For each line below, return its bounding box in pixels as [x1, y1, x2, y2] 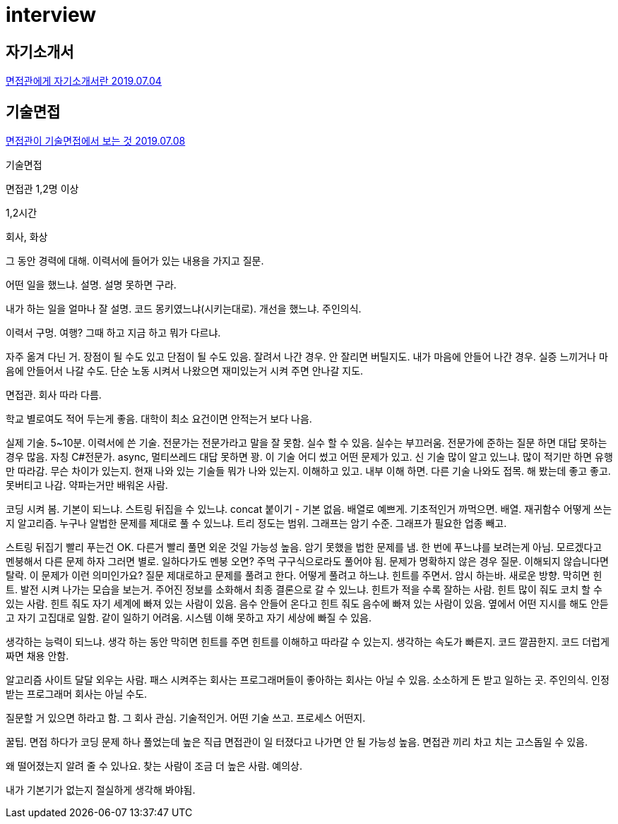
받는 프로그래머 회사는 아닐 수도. [6, 688, 148, 701]
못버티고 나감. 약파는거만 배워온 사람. [6, 479, 168, 492]
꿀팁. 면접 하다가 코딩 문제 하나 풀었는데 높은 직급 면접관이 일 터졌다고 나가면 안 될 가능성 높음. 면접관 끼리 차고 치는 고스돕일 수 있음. [6, 736, 588, 749]
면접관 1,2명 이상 [6, 183, 79, 195]
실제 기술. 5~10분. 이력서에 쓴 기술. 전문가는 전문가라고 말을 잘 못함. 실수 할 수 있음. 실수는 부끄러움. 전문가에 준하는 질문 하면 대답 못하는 [6, 437, 607, 449]
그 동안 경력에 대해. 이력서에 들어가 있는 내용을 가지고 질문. [6, 255, 264, 267]
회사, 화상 [6, 231, 48, 243]
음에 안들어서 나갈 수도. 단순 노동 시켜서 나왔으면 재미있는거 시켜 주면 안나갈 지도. [6, 365, 364, 377]
